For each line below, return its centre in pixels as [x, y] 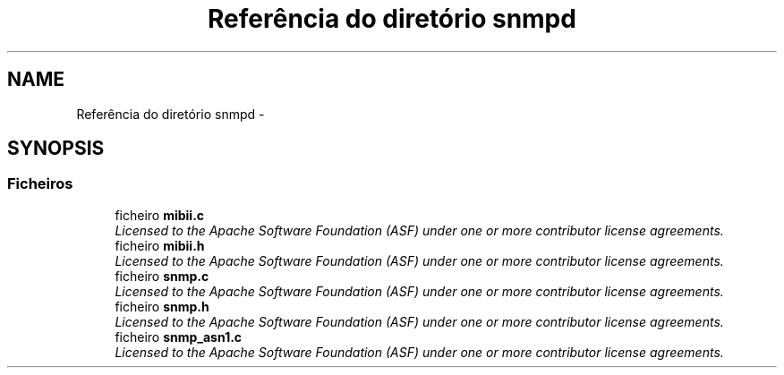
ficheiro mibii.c [160, 215]
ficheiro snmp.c [162, 276]
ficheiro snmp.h [162, 306]
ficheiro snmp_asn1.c [179, 337]
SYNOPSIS [56, 149]
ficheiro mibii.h [160, 245]
